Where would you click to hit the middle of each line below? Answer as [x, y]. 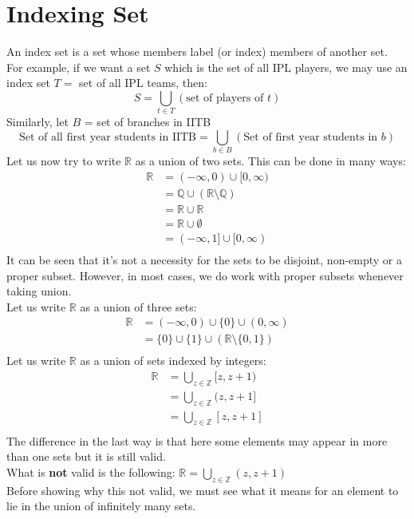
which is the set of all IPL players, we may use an [286, 67]
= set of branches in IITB [148, 122]
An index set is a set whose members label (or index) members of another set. [197, 52]
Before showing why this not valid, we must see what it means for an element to [203, 490]
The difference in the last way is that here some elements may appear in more [197, 440]
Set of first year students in [311, 137]
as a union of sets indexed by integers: [173, 361]
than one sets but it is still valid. [86, 456]
